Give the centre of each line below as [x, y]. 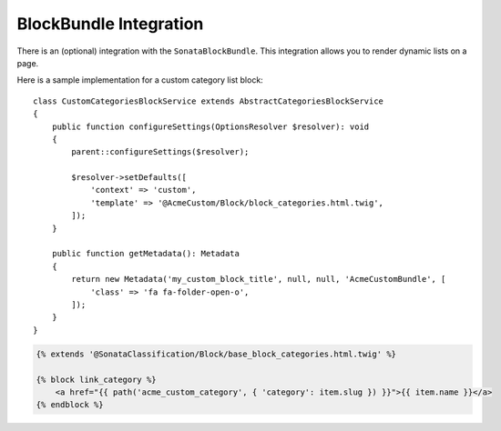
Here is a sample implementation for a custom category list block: [140, 80]
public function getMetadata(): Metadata [146, 254]
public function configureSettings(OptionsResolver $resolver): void [210, 126]
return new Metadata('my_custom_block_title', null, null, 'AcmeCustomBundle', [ [259, 279]
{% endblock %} [70, 405]
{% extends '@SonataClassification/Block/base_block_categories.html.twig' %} [216, 354]
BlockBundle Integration [110, 24]
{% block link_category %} [96, 379]
